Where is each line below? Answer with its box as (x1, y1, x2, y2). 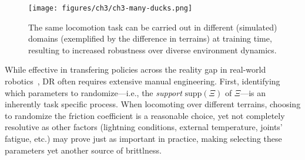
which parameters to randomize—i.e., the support (5, 86, 182, 98)
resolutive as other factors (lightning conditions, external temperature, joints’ (5, 121, 283, 133)
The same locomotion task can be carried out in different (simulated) (28, 21, 277, 33)
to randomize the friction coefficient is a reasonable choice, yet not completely (5, 109, 285, 121)
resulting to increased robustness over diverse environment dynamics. (28, 43, 277, 56)
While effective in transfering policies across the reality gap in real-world (5, 63, 266, 76)
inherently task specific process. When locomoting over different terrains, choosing (5, 98, 301, 110)
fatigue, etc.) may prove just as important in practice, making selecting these (5, 132, 282, 144)
